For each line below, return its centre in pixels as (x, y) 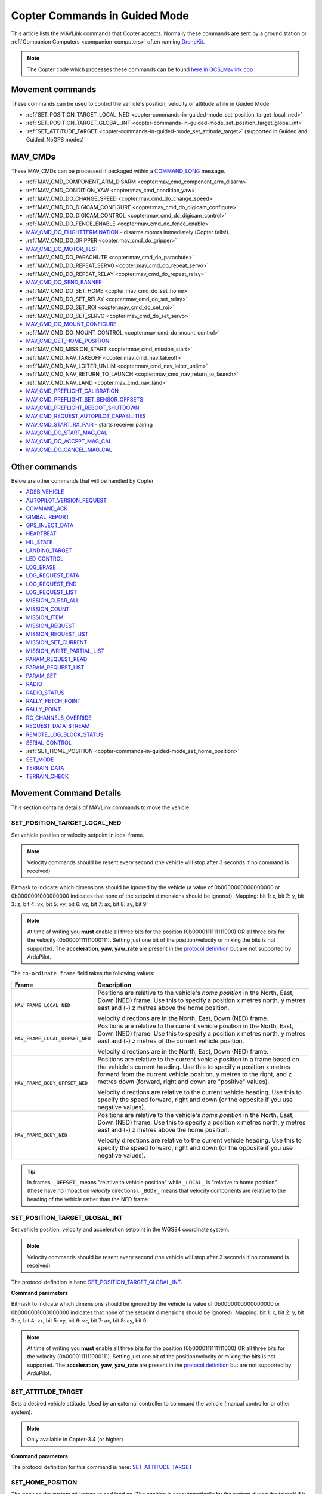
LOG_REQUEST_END (51, 584)
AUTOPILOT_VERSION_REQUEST (66, 500)
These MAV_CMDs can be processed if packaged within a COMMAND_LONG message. (118, 171)
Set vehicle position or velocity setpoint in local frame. (78, 835)
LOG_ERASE (41, 567)
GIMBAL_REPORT (48, 517)
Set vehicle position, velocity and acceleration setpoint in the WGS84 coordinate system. (120, 1229)
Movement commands (54, 89)
